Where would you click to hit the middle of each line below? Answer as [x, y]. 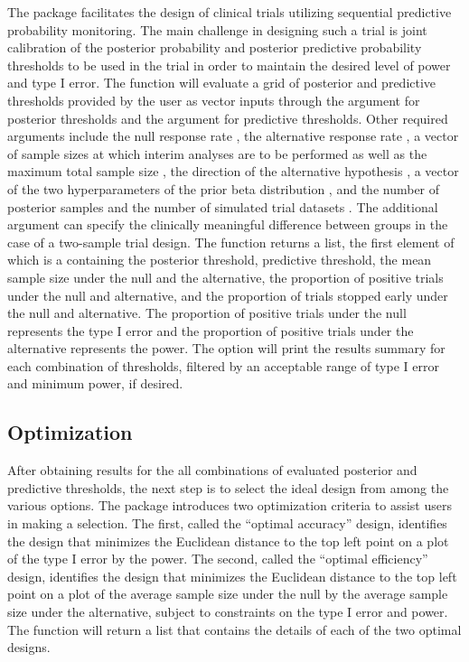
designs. [29, 647]
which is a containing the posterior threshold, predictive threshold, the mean [220, 260]
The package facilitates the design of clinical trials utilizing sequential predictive [230, 12]
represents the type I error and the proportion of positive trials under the [211, 330]
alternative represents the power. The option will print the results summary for [226, 348]
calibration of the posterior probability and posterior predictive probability [215, 47]
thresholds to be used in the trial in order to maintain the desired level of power [229, 65]
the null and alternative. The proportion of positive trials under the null [207, 313]
